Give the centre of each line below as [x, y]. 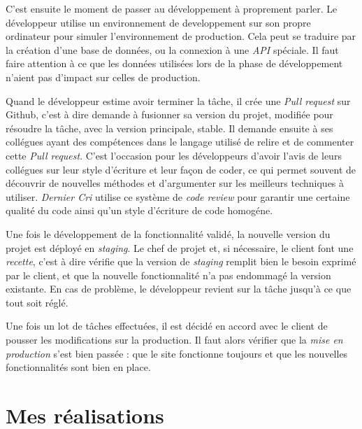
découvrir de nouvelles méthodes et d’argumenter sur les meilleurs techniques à [175, 183]
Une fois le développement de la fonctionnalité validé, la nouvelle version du [168, 233]
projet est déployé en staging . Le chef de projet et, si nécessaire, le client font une [180, 247]
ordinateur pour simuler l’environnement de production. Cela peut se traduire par [181, 36]
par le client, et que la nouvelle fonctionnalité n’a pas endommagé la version [168, 275]
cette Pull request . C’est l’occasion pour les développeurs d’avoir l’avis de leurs [174, 155]
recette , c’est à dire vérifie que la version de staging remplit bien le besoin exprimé [181, 261]
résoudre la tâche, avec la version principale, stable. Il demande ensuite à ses [169, 128]
